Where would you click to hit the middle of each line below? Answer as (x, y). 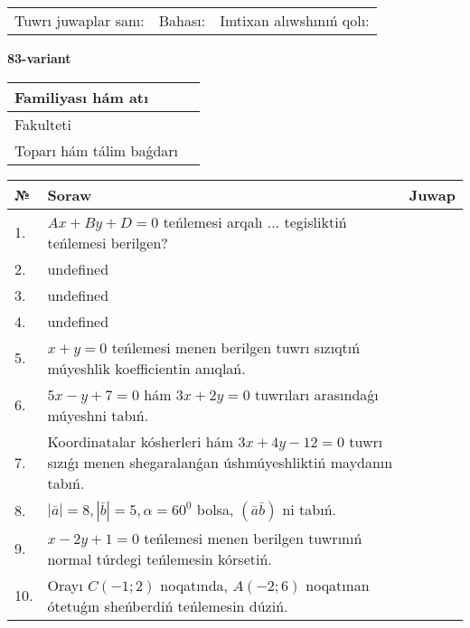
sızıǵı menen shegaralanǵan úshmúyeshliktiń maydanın (220, 462)
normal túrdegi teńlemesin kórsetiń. (160, 558)
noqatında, (194, 585)
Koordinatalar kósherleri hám (141, 441)
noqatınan (338, 585)
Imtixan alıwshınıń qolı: (295, 20)
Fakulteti (43, 124)
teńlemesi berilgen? (108, 242)
